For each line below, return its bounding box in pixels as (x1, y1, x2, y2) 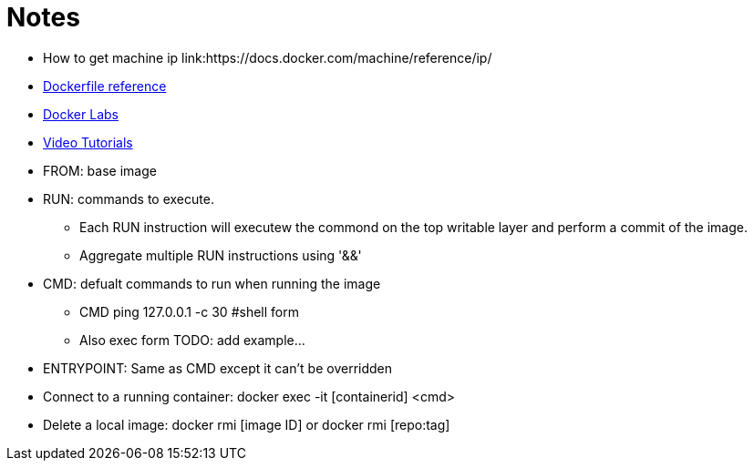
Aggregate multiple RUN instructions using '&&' (79, 247, 362, 263)
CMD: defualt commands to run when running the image (43, 275, 381, 291)
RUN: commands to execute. (43, 190, 214, 207)
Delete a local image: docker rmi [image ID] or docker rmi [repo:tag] (43, 416, 450, 432)
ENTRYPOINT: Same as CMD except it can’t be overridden (43, 360, 393, 376)
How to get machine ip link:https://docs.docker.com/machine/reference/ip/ (43, 49, 492, 66)
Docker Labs (43, 106, 119, 122)
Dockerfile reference (43, 77, 167, 94)
